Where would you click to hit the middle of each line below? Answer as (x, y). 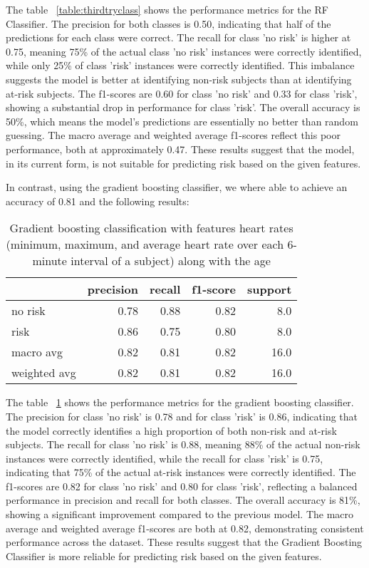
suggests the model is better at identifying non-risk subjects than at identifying (179, 79)
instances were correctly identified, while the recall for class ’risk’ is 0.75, (165, 458)
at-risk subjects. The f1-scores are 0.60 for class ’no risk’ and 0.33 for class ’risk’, (182, 93)
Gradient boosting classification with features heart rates (151, 228)
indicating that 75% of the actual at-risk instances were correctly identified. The (181, 472)
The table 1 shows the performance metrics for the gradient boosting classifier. (180, 402)
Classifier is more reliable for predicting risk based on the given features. (164, 556)
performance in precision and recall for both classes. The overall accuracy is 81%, (183, 500)
